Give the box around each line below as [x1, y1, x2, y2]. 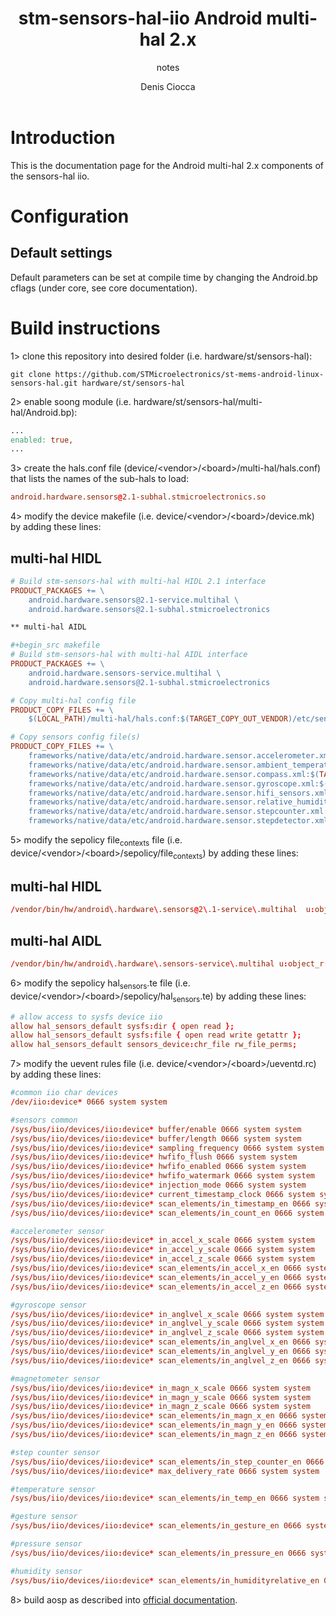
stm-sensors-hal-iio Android [18, 7, 263, 30]
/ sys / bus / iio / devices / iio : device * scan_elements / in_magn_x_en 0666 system [10, 1411, 329, 1421]
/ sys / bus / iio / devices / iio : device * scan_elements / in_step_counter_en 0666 [10, 1457, 325, 1467]
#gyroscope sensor [10, 1300, 87, 1310]
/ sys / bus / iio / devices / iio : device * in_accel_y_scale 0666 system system [10, 1245, 315, 1255]
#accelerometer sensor [10, 1226, 105, 1236]
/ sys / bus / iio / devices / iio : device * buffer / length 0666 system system [10, 1133, 302, 1144]
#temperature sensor [10, 1484, 97, 1494]
